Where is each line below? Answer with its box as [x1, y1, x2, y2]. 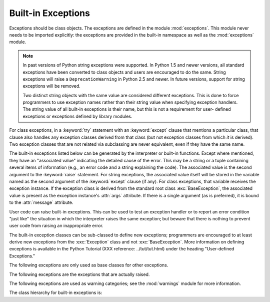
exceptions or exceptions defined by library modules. [22, 113, 132, 119]
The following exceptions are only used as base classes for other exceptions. [9, 262, 168, 268]
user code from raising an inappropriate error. [9, 223, 103, 229]
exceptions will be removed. [22, 83, 81, 89]
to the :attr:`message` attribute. [9, 199, 73, 205]
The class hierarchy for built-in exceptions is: [9, 289, 102, 295]
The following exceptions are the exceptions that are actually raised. [9, 271, 150, 277]
